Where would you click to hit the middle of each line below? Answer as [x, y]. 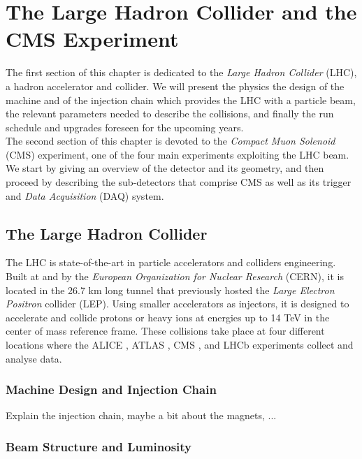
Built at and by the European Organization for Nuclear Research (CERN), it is [175, 276]
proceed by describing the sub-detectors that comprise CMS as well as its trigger [179, 182]
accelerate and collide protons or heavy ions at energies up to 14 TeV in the [168, 317]
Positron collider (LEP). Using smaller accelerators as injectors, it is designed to [178, 304]
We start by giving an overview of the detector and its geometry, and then [165, 168]
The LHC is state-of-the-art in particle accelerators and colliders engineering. [171, 262]
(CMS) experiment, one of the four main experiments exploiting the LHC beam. [178, 154]
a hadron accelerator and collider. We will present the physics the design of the [175, 86]
